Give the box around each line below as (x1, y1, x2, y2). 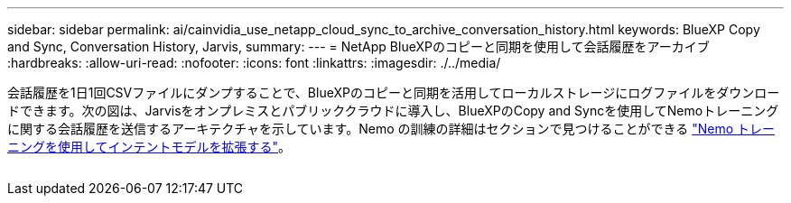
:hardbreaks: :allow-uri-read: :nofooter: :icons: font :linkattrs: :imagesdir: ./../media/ (7, 55, 501, 70)
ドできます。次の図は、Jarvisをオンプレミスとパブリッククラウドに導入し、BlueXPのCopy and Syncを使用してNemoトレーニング (7, 103, 779, 118)
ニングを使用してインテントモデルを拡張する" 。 (7, 139, 292, 154)
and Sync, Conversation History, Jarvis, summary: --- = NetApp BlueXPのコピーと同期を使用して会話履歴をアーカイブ (7, 39, 710, 54)
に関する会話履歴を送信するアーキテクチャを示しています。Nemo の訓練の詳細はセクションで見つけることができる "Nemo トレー (7, 121, 775, 136)
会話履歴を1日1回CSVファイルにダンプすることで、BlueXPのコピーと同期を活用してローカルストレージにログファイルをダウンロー (7, 85, 780, 100)
